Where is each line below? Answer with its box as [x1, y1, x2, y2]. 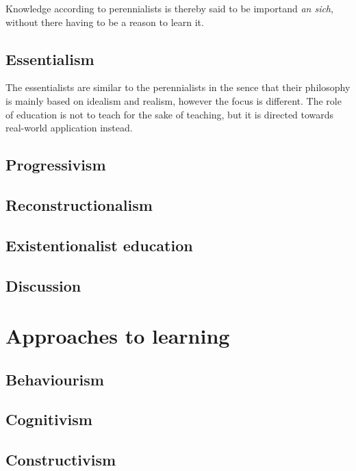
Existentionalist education [5, 234, 193, 255]
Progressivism [5, 154, 106, 175]
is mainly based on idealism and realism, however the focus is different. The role [5, 93, 342, 107]
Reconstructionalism [5, 194, 153, 215]
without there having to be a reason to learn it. [5, 14, 204, 29]
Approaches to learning [5, 322, 230, 350]
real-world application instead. [5, 120, 133, 135]
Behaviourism [5, 368, 104, 390]
